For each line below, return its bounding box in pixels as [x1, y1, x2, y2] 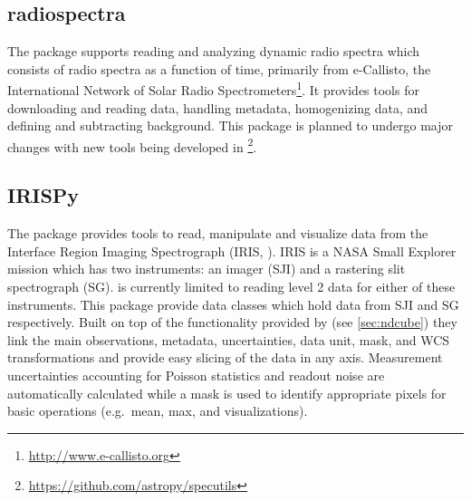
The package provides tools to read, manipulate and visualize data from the [7, 224, 428, 243]
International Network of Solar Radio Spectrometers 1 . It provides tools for [7, 78, 419, 100]
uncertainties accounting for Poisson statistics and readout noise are [7, 366, 385, 385]
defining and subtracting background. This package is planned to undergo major [7, 116, 454, 135]
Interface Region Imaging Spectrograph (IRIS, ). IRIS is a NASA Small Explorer [7, 241, 457, 260]
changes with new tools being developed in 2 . [7, 134, 257, 156]
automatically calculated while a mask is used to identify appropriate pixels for [7, 383, 447, 402]
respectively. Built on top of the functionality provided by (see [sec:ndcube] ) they [7, 313, 457, 332]
